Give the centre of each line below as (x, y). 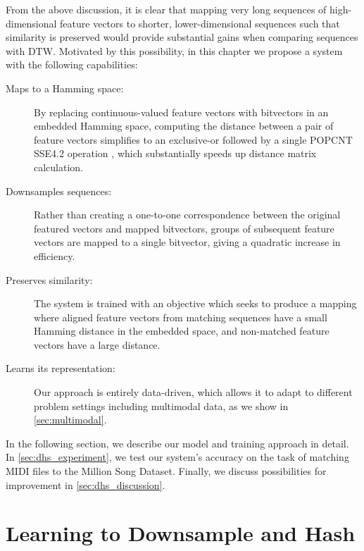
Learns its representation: (61, 368)
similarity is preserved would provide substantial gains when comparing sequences (182, 37)
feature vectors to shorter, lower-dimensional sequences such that (200, 23)
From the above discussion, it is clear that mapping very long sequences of (166, 9)
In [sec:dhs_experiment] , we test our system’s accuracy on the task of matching (177, 457)
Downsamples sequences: (59, 191)
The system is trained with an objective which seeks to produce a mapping (195, 303)
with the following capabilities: (72, 64)
